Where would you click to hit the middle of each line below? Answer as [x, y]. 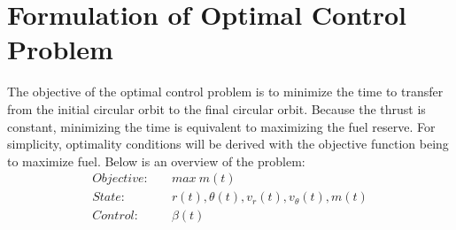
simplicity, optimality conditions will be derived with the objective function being [228, 144]
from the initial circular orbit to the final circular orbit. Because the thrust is [216, 108]
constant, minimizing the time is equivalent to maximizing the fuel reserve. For [221, 126]
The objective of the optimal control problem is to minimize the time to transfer [225, 92]
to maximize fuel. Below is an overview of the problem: [156, 161]
